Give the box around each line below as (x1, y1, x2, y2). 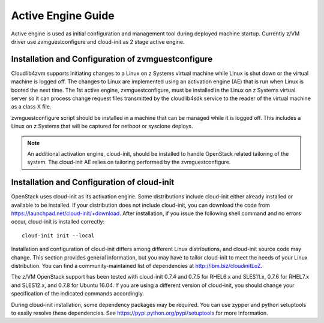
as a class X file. (11, 103, 52, 110)
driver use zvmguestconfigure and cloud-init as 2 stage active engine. (11, 38, 185, 45)
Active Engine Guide (11, 9, 115, 22)
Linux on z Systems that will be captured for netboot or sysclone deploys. (11, 123, 193, 130)
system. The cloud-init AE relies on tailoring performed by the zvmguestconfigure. (27, 159, 231, 166)
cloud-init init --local (22, 232, 95, 239)
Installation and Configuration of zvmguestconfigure (11, 54, 213, 64)
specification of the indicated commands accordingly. (11, 290, 144, 297)
